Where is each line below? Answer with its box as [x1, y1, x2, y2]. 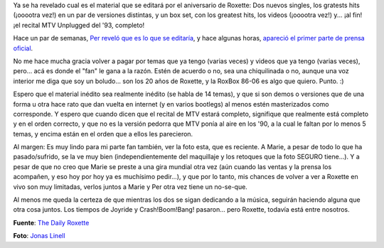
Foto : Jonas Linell [13, 232, 65, 240]
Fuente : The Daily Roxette [13, 218, 90, 227]
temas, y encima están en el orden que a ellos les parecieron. [13, 129, 193, 138]
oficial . [13, 43, 33, 53]
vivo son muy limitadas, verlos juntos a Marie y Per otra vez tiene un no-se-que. [13, 182, 248, 191]
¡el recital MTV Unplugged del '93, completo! [13, 21, 145, 29]
